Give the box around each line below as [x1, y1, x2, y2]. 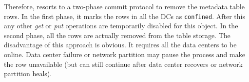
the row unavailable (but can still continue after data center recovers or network [4, 59, 243, 69]
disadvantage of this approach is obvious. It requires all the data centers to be [4, 40, 237, 50]
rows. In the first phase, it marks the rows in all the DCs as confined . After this [4, 11, 245, 21]
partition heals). [4, 68, 52, 79]
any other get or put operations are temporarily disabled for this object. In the [4, 20, 238, 31]
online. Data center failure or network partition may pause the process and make [4, 49, 245, 60]
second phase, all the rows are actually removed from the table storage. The [4, 30, 230, 40]
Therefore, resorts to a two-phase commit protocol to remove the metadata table [4, 1, 245, 11]
